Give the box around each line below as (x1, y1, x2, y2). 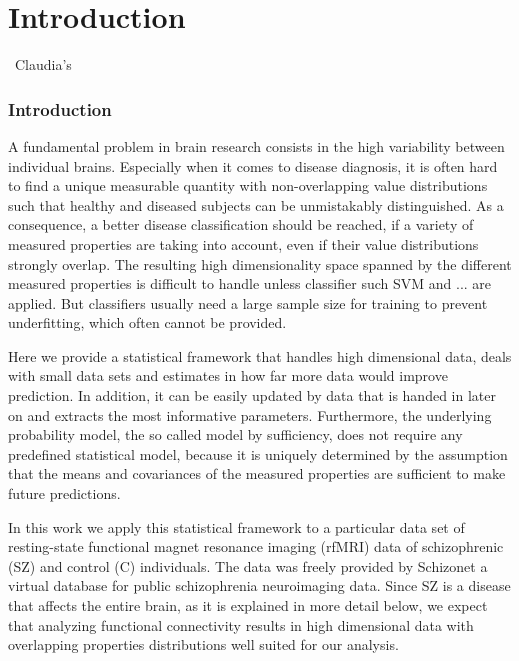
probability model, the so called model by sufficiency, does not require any (8, 424, 463, 445)
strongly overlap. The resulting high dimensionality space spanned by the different (8, 253, 512, 274)
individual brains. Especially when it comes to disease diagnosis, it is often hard (8, 155, 498, 176)
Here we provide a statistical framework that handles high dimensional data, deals (8, 345, 512, 366)
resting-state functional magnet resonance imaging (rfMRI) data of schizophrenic (8, 536, 504, 557)
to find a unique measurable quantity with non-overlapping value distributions (8, 175, 488, 196)
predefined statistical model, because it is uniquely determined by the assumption (8, 443, 508, 464)
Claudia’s (14, 54, 72, 75)
